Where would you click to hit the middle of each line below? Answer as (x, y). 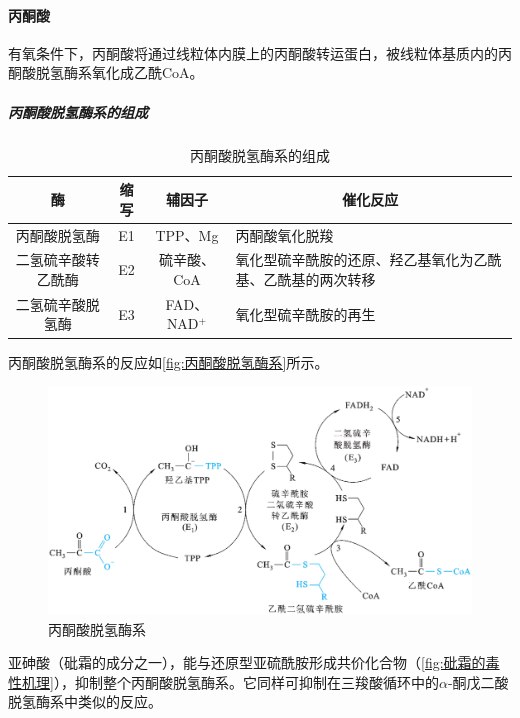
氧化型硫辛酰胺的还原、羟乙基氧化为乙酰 (368, 259)
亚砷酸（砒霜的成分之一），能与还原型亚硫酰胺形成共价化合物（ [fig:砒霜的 (247, 662)
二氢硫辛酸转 (57, 259)
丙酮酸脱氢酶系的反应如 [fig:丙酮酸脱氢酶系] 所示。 (168, 361)
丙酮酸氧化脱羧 (284, 234)
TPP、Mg (187, 234)
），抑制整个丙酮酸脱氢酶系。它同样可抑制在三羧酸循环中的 (246, 681)
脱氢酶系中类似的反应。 (85, 701)
